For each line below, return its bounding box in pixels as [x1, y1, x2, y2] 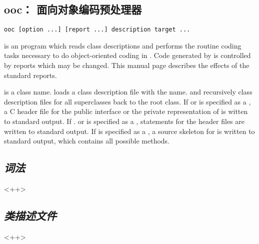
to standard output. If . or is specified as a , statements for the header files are [4, 116, 244, 126]
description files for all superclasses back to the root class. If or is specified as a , [4, 96, 251, 106]
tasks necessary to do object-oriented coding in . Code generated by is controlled [4, 50, 251, 60]
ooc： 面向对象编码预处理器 [4, 1, 142, 17]
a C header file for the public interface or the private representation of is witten [4, 106, 248, 116]
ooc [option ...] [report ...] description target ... [4, 26, 190, 33]
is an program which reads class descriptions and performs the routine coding [4, 40, 241, 50]
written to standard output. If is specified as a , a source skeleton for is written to [4, 125, 255, 136]
